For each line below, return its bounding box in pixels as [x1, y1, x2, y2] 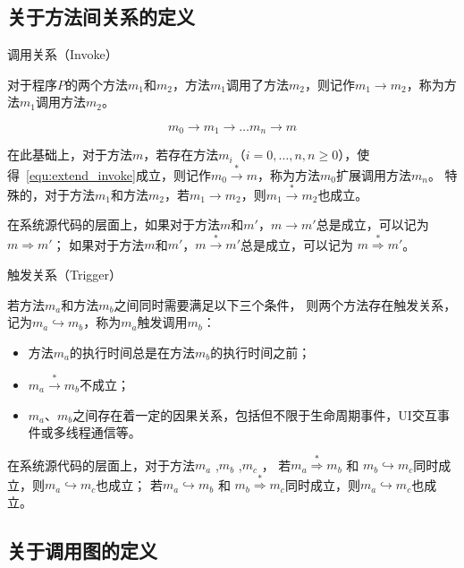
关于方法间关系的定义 [7, 3, 195, 30]
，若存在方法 [143, 145, 219, 164]
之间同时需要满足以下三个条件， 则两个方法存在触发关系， [114, 295, 457, 314]
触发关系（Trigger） [7, 265, 122, 284]
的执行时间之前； [210, 342, 311, 361]
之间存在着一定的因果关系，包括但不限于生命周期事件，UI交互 [72, 405, 437, 424]
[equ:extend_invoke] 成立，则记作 [26, 165, 211, 184]
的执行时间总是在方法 [70, 342, 196, 361]
